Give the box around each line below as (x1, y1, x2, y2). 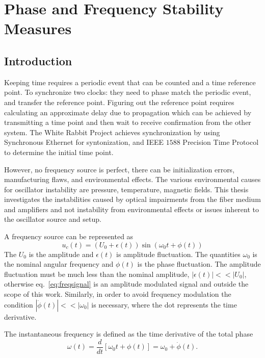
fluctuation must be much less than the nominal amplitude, (4, 268, 190, 279)
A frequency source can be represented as (4, 231, 134, 242)
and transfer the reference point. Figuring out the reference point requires (4, 96, 234, 107)
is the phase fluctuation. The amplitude (137, 259, 261, 269)
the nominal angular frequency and (4, 259, 114, 269)
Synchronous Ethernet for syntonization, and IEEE (4, 137, 164, 147)
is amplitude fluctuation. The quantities (116, 248, 241, 259)
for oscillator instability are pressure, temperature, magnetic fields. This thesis (4, 184, 249, 194)
